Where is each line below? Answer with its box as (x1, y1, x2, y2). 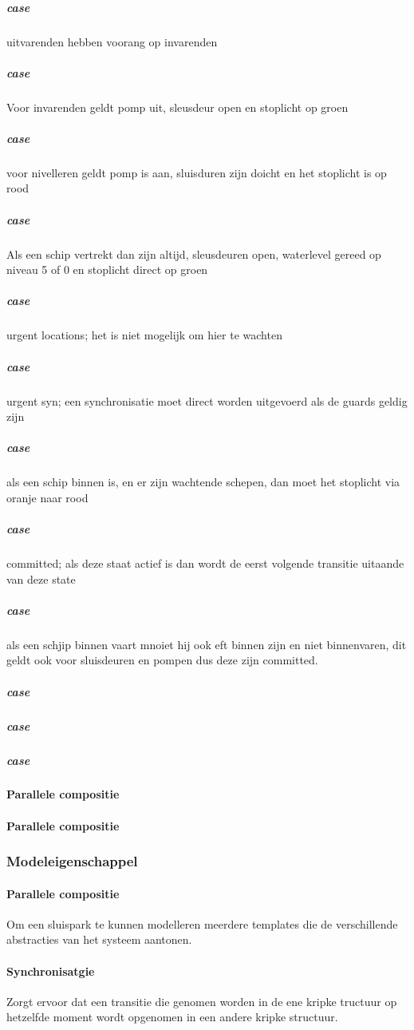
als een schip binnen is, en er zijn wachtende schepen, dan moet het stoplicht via (6, 473, 400, 490)
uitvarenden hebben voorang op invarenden (6, 33, 218, 50)
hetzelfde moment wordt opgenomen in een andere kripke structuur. (6, 1008, 338, 1025)
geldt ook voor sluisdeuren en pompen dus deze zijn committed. (6, 652, 318, 668)
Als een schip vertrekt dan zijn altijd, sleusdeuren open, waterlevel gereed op (6, 245, 381, 262)
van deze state (6, 570, 76, 587)
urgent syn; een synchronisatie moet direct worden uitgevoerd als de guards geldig (6, 392, 408, 409)
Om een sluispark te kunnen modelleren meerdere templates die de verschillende (6, 915, 398, 932)
